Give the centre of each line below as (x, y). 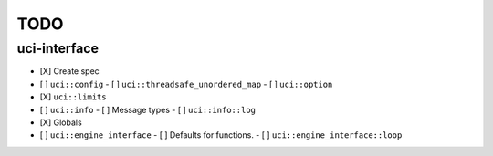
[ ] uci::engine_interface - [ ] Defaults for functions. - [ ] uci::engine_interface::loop (221, 135)
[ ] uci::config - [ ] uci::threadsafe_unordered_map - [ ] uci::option (186, 84)
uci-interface (58, 48)
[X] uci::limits (73, 97)
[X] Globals (61, 122)
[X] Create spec (69, 71)
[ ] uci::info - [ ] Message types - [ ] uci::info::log (147, 109)
